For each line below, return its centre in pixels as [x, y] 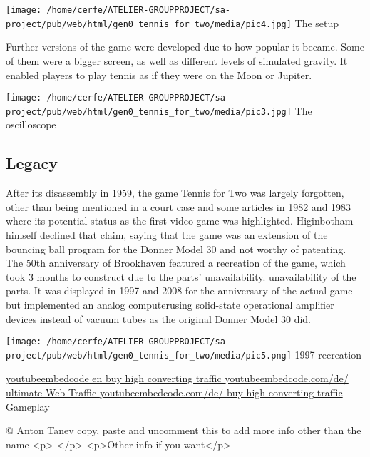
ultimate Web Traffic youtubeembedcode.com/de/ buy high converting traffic [174, 392]
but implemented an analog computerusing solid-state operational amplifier [170, 304]
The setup [317, 22]
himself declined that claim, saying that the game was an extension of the [167, 234]
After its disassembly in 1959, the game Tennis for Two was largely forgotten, [175, 193]
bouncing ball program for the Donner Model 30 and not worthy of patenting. [176, 248]
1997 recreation [328, 354]
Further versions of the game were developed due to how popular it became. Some [185, 47]
